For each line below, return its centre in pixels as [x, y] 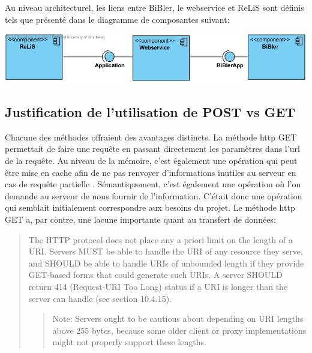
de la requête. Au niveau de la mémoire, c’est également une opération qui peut [151, 161]
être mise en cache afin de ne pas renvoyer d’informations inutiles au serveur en [151, 172]
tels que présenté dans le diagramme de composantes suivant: [117, 19]
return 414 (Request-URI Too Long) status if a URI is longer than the [158, 286]
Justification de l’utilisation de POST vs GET [150, 112]
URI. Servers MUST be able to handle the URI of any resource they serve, [166, 251]
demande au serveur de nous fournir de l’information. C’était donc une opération [154, 195]
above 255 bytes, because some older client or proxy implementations [179, 330]
